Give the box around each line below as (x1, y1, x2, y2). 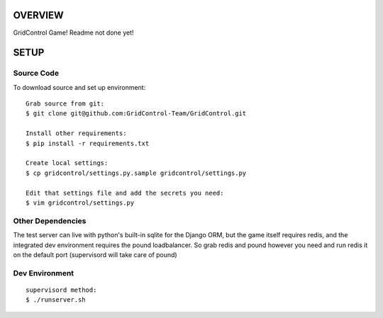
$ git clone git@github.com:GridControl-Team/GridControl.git (26, 110, 247, 118)
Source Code (13, 68, 60, 78)
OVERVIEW (13, 9, 64, 21)
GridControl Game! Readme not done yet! (13, 28, 134, 37)
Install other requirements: (26, 130, 127, 137)
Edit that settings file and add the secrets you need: (26, 188, 224, 197)
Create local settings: (26, 159, 109, 167)
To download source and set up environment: (13, 83, 146, 91)
